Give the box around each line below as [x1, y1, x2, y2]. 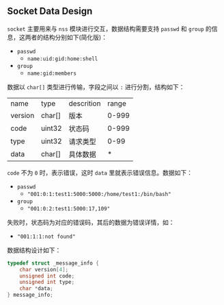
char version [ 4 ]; [19, 266, 69, 273]
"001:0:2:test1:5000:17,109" [27, 205, 111, 212]
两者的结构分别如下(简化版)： [25, 33, 108, 41]
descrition [68, 99, 101, 108]
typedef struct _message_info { [7, 260, 99, 267]
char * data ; [19, 285, 53, 292]
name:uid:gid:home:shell [27, 55, 98, 62]
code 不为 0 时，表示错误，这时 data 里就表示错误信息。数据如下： [7, 168, 193, 177]
